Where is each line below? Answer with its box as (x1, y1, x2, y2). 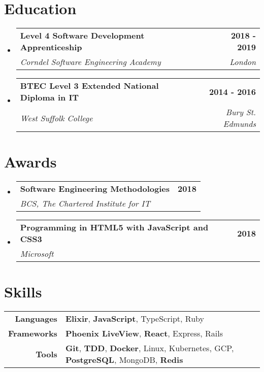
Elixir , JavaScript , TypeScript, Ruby (65, 313, 204, 325)
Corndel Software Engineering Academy (20, 56, 161, 68)
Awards (4, 151, 57, 172)
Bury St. (225, 106, 256, 118)
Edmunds (223, 118, 256, 130)
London (229, 56, 256, 68)
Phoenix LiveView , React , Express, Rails (65, 327, 223, 340)
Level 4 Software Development (20, 29, 145, 42)
